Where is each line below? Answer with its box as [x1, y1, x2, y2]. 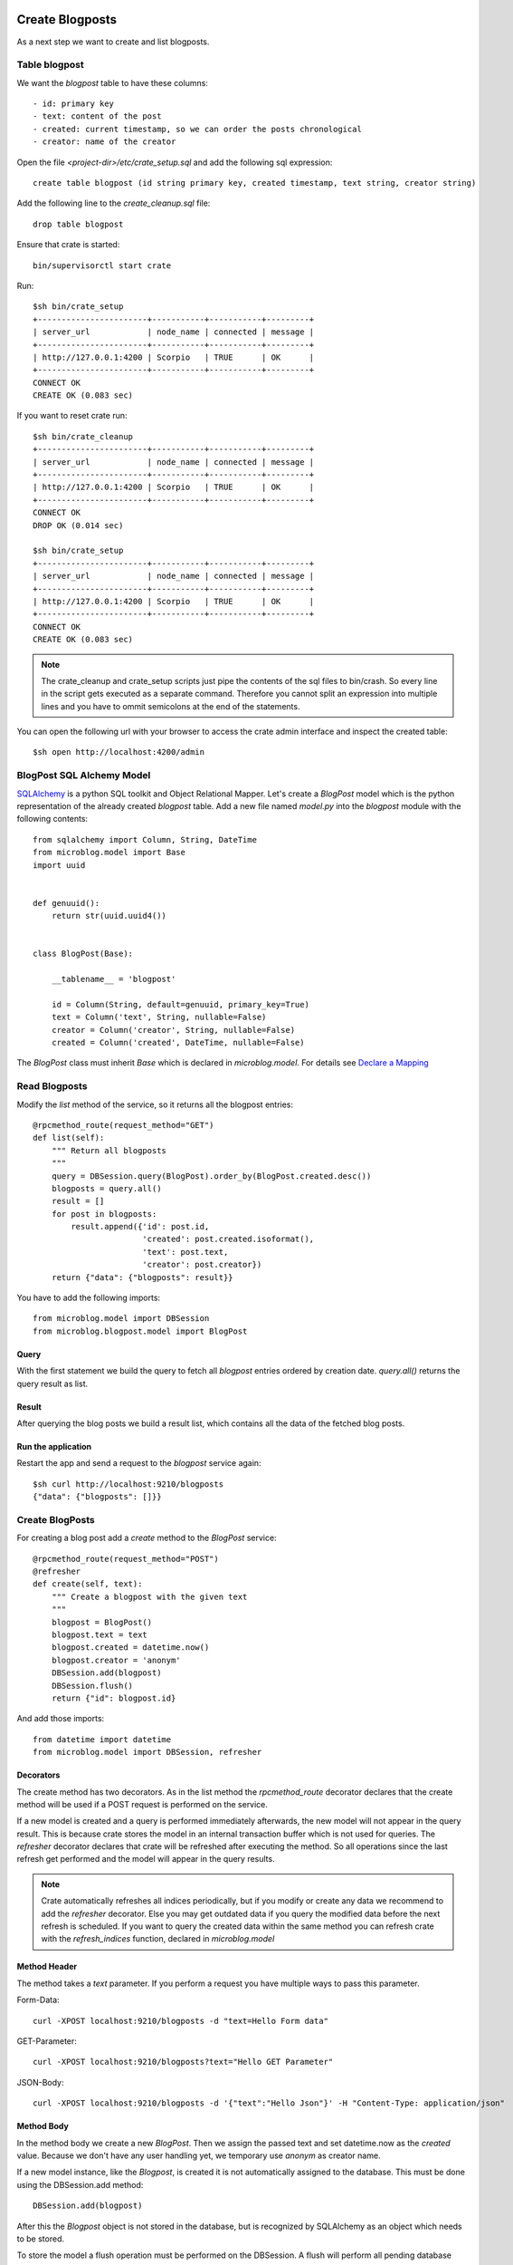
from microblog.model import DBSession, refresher [33, 1747, 262, 1758]
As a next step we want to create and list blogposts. [16, 36, 210, 47]
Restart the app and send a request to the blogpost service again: [16, 1458, 261, 1469]
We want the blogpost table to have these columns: [16, 77, 208, 88]
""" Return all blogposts [51, 1145, 167, 1155]
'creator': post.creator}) [141, 1259, 262, 1270]
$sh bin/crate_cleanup [33, 431, 134, 441]
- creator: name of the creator [33, 137, 176, 147]
